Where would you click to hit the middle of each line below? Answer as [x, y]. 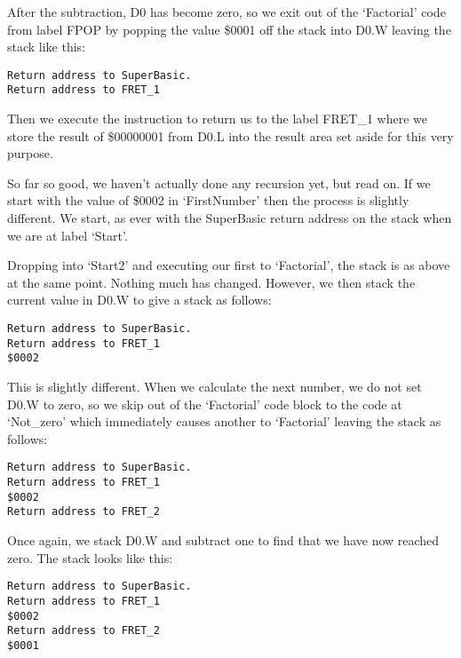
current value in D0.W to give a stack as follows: [139, 300]
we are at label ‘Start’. [68, 235]
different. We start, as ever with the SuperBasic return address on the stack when [230, 218]
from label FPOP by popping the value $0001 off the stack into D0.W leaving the [229, 29]
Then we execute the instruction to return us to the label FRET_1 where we [217, 119]
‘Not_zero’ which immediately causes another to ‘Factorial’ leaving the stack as [224, 421]
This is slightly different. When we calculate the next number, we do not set [215, 386]
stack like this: [47, 47]
